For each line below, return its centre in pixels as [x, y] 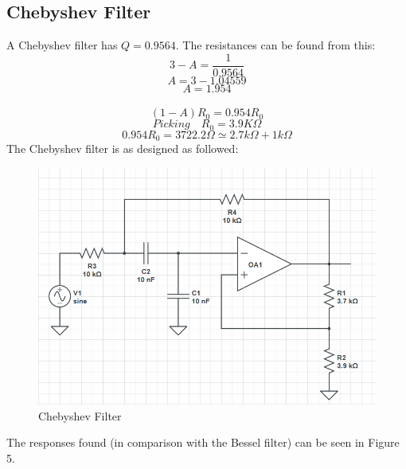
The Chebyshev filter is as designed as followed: [123, 149]
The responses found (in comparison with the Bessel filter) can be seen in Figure [203, 442]
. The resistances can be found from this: [275, 45]
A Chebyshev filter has [62, 45]
